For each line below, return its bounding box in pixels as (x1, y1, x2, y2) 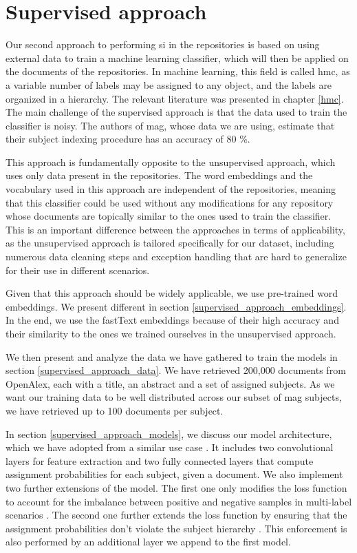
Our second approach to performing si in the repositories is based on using (6, 37, 320, 52)
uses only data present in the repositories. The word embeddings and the (6, 168, 313, 182)
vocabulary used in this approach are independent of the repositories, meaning (6, 182, 336, 196)
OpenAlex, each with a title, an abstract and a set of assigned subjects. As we (6, 376, 335, 390)
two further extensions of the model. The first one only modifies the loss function (6, 480, 347, 494)
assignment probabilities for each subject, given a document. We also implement (6, 467, 343, 481)
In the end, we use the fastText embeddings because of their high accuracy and (6, 313, 339, 327)
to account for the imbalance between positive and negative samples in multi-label (6, 494, 352, 508)
